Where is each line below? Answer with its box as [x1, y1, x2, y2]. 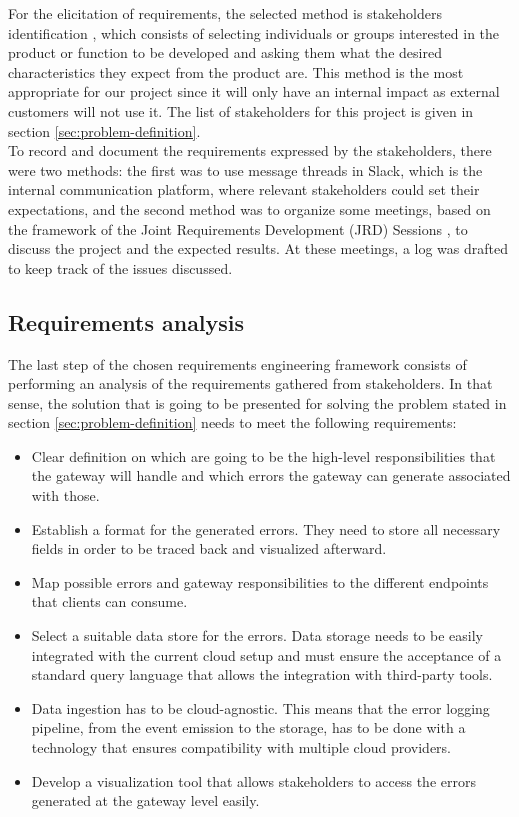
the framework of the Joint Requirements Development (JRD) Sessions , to [8, 218, 468, 239]
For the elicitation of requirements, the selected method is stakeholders [8, 3, 442, 23]
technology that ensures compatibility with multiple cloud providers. [31, 737, 452, 758]
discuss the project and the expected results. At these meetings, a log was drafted [8, 238, 509, 259]
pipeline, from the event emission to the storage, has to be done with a [31, 717, 466, 738]
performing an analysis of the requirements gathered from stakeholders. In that [8, 373, 493, 394]
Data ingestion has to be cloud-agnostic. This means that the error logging [31, 697, 490, 718]
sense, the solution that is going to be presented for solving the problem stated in [8, 392, 507, 413]
